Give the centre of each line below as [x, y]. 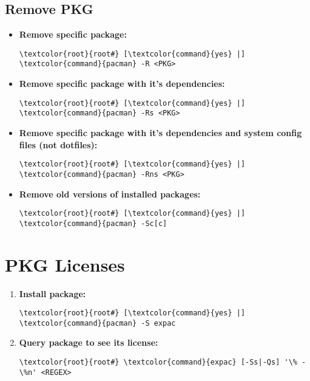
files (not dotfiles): [58, 144]
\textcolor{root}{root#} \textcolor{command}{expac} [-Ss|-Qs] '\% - [163, 362]
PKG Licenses [65, 264]
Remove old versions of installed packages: [110, 194]
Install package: [52, 293]
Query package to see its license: [89, 342]
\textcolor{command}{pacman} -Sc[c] [93, 223]
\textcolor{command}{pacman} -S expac [97, 323]
